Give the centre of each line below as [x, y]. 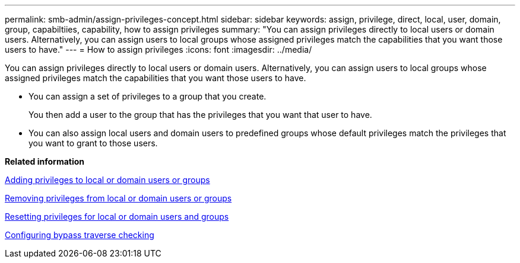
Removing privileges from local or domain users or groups [118, 198]
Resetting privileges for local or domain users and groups [117, 217]
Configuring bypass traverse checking [80, 235]
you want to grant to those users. [93, 143]
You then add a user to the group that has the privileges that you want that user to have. [200, 115]
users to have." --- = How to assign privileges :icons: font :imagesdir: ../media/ [158, 49]
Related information [45, 161]
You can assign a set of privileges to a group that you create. [148, 96]
